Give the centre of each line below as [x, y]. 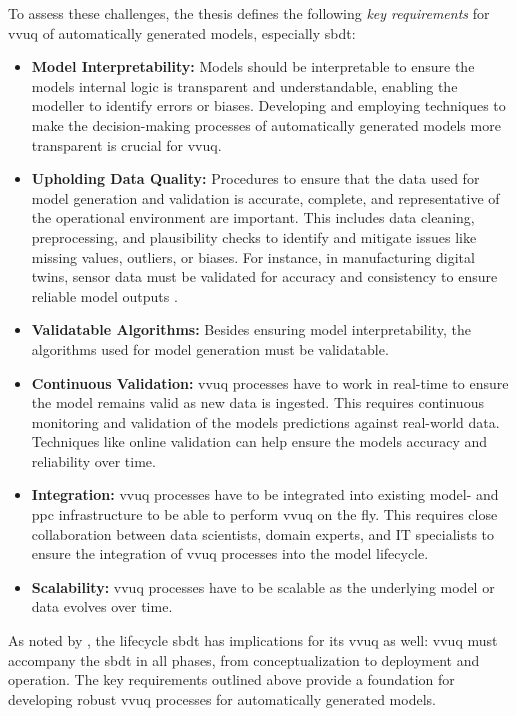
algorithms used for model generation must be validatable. [210, 348]
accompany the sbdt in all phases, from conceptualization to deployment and [244, 659]
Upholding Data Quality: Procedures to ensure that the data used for [255, 178]
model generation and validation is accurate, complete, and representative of [265, 197]
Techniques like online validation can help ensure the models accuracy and [259, 441]
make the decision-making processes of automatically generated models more [266, 124]
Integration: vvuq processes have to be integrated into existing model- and [265, 494]
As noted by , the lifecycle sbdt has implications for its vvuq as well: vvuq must [253, 640]
